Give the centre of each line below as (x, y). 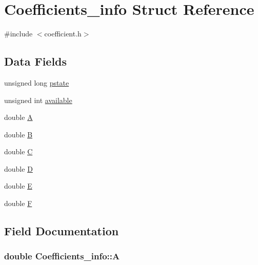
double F (18, 203)
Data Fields (36, 61)
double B (18, 134)
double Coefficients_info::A (62, 256)
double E (18, 186)
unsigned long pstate (37, 82)
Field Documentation (62, 231)
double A (18, 117)
